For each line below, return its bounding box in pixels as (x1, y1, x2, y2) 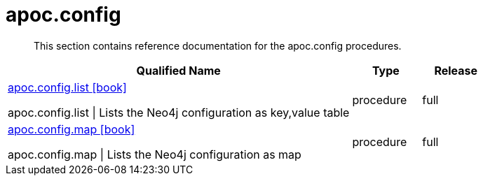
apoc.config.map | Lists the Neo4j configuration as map (8, 147, 301, 161)
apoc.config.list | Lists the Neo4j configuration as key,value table (8, 105, 350, 120)
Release (434, 63, 478, 78)
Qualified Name (136, 63, 221, 78)
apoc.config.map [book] (8, 122, 135, 136)
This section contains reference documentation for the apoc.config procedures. (34, 39, 402, 52)
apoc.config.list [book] (8, 80, 127, 94)
